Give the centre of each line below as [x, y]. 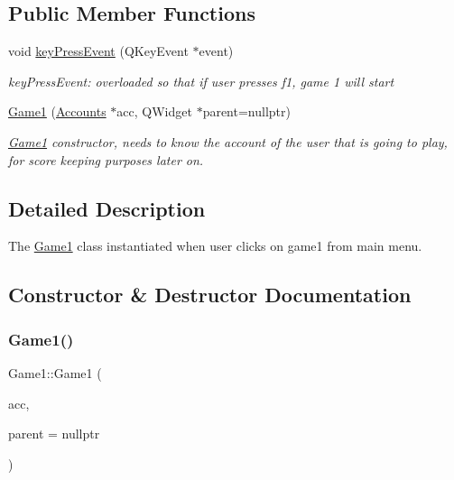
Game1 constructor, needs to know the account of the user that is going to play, [228, 141]
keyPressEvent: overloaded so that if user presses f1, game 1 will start [201, 81]
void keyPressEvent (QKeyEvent [98, 51]
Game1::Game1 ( [55, 372]
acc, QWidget [154, 111]
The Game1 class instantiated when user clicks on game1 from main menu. [215, 246]
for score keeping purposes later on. [106, 159]
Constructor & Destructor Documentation [210, 295]
